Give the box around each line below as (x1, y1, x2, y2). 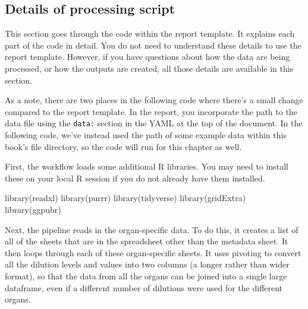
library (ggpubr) (5, 203, 61, 215)
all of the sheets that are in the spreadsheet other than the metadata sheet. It (5, 235, 288, 247)
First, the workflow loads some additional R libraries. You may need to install (5, 160, 288, 173)
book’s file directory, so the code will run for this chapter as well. (5, 140, 242, 152)
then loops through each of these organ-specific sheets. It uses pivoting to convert (5, 246, 301, 259)
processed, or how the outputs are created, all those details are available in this (5, 62, 294, 74)
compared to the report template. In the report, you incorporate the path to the (5, 105, 297, 117)
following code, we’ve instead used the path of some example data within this (5, 129, 287, 141)
